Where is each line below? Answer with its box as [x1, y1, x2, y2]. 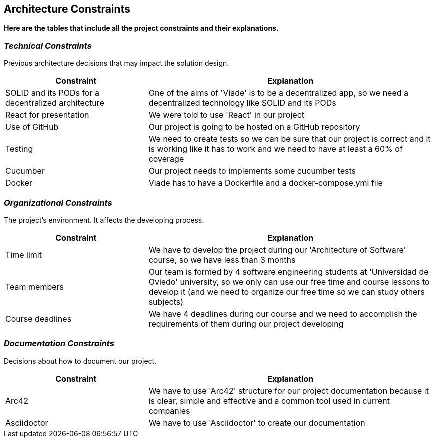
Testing [5, 144, 33, 154]
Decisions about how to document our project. [4, 356, 157, 365]
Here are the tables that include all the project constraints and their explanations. [4, 24, 279, 33]
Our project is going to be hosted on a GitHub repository [148, 122, 360, 132]
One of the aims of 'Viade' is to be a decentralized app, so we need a [148, 88, 409, 98]
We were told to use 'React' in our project [148, 110, 305, 120]
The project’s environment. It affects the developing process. [4, 215, 204, 224]
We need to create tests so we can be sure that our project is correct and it [148, 134, 431, 144]
